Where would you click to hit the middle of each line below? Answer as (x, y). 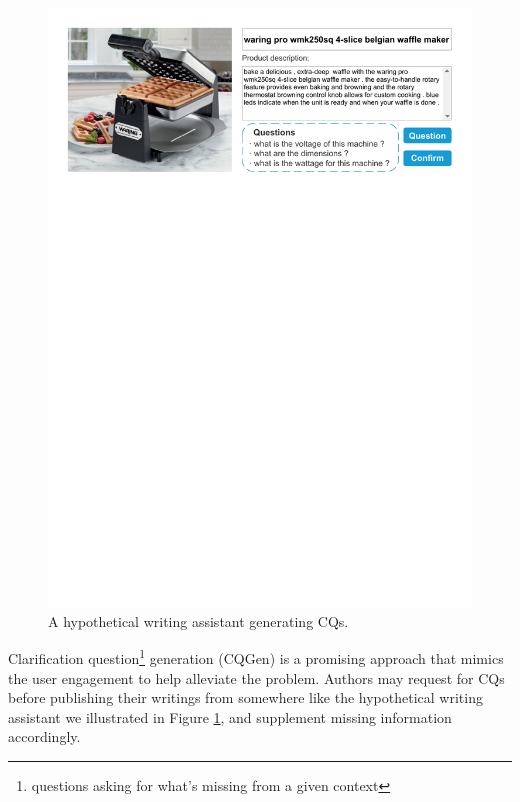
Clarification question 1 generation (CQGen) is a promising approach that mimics (256, 656)
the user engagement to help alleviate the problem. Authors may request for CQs (256, 677)
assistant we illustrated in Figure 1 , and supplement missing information (230, 716)
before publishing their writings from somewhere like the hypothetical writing (245, 697)
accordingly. (44, 736)
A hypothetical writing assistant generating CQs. (198, 620)
